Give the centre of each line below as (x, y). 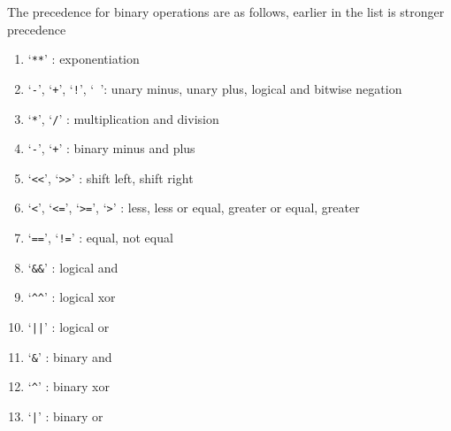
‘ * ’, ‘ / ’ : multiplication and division (123, 118)
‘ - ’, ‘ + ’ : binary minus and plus (111, 148)
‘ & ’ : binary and (70, 356)
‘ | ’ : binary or (65, 416)
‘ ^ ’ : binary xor (69, 386)
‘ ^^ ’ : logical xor (72, 297)
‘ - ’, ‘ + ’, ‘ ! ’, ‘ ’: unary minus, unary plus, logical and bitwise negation (215, 88)
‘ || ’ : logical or (69, 327)
